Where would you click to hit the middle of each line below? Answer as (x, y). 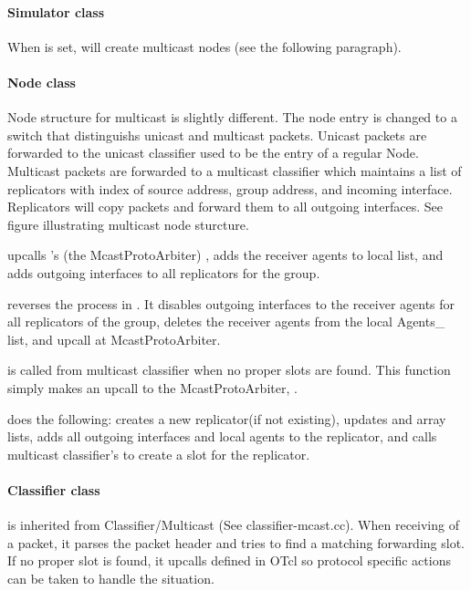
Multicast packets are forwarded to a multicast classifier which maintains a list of (235, 170)
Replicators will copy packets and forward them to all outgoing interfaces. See (225, 207)
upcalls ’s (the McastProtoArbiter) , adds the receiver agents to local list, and (225, 255)
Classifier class (54, 489)
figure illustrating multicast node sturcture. (128, 224)
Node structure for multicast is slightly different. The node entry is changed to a (232, 117)
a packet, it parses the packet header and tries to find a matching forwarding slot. (236, 542)
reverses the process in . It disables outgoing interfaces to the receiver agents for (231, 303)
